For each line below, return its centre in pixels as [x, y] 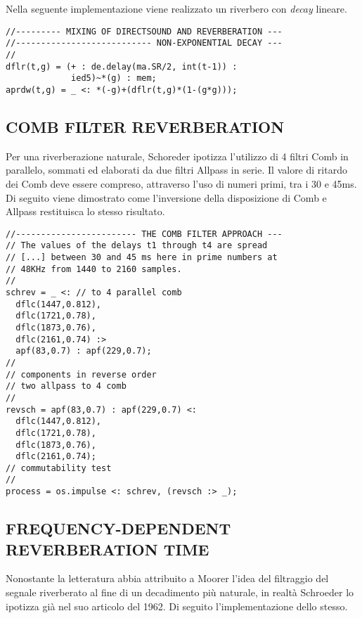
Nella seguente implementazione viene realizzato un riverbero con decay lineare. [176, 8]
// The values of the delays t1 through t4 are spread [137, 246]
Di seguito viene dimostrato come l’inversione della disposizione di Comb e [166, 197]
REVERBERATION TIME [108, 549]
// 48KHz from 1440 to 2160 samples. [94, 269]
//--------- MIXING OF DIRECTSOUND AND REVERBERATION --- [144, 31]
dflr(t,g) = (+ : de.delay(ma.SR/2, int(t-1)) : [122, 66]
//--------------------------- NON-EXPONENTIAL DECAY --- [144, 43]
